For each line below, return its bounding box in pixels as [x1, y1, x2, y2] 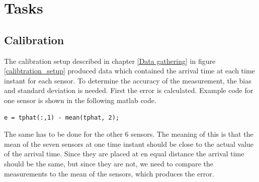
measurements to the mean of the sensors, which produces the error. [4, 168, 214, 178]
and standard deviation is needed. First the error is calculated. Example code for [4, 85, 253, 96]
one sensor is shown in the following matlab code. [4, 95, 156, 105]
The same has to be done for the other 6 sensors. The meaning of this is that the [4, 129, 253, 139]
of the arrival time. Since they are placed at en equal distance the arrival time [4, 148, 244, 159]
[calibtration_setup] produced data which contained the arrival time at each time [4, 65, 255, 76]
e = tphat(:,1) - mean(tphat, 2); [4, 114, 120, 121]
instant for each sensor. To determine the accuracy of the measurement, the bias [4, 75, 251, 85]
